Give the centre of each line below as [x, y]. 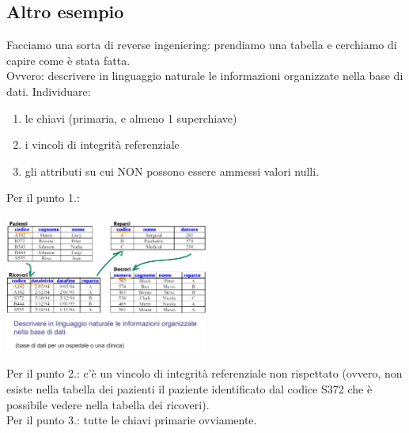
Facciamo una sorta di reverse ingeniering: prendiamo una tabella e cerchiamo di [202, 45]
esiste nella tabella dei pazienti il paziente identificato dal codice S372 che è [189, 388]
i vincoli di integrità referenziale [102, 144]
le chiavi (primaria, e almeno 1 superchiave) [131, 118]
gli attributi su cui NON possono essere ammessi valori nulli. [172, 171]
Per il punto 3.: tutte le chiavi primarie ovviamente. [132, 420]
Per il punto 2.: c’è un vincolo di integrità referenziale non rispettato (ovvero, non [204, 373]
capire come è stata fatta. [68, 60]
